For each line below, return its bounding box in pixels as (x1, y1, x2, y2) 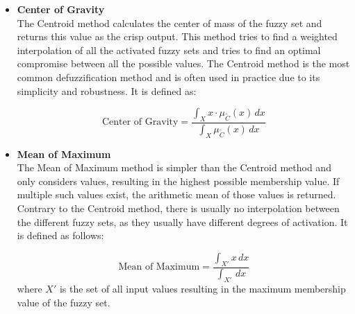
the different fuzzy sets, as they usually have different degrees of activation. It (17, 214, 348, 229)
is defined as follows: (17, 228, 104, 243)
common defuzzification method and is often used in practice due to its (17, 69, 320, 84)
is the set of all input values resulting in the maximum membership (59, 281, 346, 296)
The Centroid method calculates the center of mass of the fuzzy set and (17, 15, 322, 30)
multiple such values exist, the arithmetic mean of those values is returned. (17, 187, 336, 202)
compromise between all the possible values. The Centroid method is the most (17, 56, 350, 71)
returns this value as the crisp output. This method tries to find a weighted (17, 29, 338, 44)
